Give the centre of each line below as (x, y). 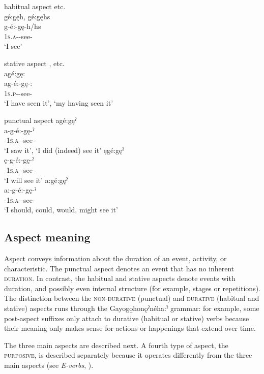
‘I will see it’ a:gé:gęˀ (36, 180)
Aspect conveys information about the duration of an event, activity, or (115, 258)
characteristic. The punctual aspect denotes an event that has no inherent (119, 268)
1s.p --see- (18, 93)
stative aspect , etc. (34, 63)
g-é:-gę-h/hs (23, 26)
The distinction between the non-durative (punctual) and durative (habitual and (132, 298)
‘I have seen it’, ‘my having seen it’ (59, 103)
